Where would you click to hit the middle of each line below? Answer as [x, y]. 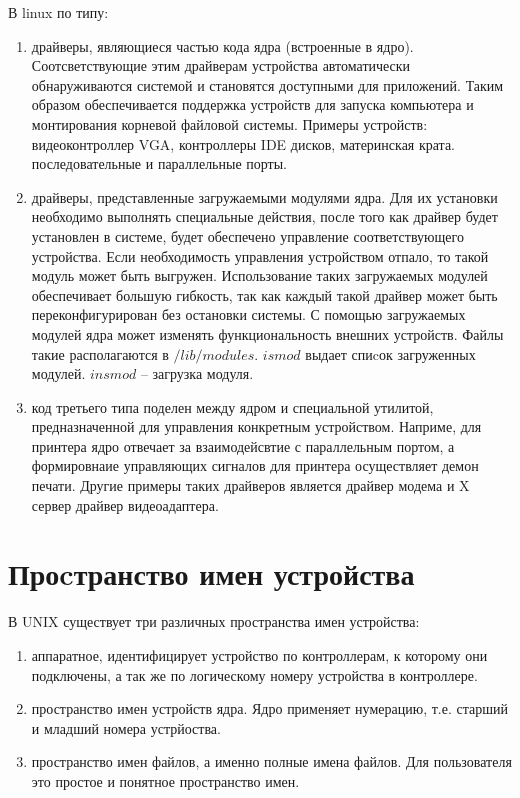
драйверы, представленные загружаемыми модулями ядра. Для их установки [264, 196]
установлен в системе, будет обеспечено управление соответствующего [247, 235]
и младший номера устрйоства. [126, 727]
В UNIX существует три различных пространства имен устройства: [214, 621]
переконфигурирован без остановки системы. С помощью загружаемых [248, 314]
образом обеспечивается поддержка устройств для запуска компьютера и [252, 104]
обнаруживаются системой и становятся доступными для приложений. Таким [267, 84]
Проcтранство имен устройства [211, 573]
